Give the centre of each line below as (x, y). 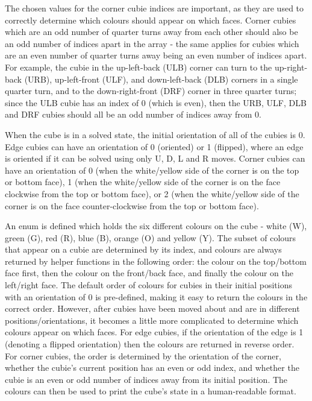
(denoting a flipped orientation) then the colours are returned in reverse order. (150, 344)
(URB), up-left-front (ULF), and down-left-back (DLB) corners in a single (161, 79)
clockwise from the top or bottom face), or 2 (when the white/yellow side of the (152, 193)
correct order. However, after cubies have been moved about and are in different (152, 308)
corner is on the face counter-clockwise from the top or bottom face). (132, 205)
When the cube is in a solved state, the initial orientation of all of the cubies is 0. (155, 134)
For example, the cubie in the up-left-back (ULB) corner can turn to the (139, 67)
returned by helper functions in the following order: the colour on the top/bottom (156, 261)
